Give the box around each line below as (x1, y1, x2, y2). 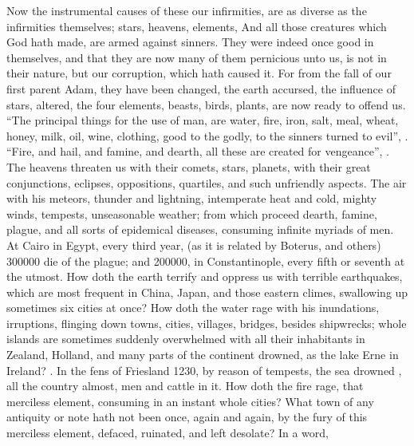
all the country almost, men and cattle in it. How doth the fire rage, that (6, 377, 364, 394)
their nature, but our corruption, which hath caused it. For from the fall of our (6, 65, 392, 81)
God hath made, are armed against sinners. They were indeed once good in (6, 34, 374, 50)
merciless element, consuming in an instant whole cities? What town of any (6, 393, 374, 409)
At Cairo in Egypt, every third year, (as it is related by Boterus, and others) (6, 236, 381, 253)
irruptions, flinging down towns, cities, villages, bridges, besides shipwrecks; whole (6, 314, 407, 331)
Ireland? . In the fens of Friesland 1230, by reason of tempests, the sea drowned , (6, 361, 402, 378)
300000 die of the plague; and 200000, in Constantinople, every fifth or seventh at (6, 252, 405, 269)
